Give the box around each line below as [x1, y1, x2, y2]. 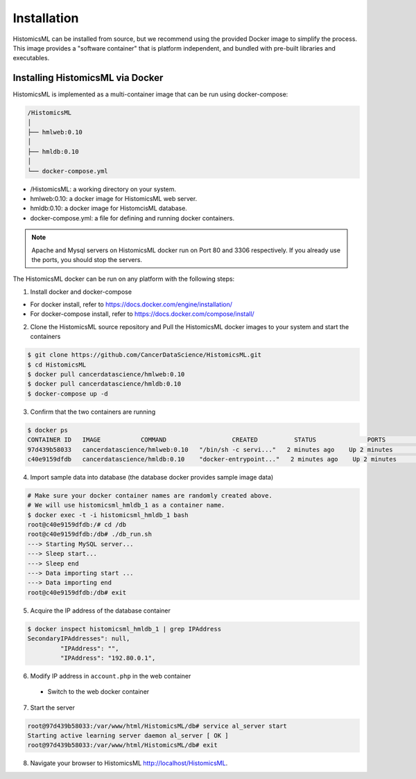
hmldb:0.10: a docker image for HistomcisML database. [30, 204, 187, 213]
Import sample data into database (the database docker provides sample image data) [30, 473, 274, 481]
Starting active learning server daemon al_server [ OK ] [27, 732, 229, 739]
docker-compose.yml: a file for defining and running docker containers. [30, 213, 235, 222]
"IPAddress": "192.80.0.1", [60, 654, 156, 662]
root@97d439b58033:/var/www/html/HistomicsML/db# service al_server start [27, 721, 288, 730]
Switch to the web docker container [47, 688, 150, 696]
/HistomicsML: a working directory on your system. [30, 184, 177, 193]
